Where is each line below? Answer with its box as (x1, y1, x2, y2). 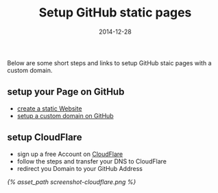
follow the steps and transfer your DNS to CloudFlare (16, 157, 167, 166)
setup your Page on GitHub (7, 86, 125, 98)
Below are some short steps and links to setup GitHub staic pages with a (7, 58, 212, 67)
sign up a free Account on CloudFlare (16, 150, 123, 158)
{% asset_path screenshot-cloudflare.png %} (7, 177, 136, 186)
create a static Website (16, 104, 82, 113)
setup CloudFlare (7, 132, 82, 144)
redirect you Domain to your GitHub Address (16, 164, 143, 172)
